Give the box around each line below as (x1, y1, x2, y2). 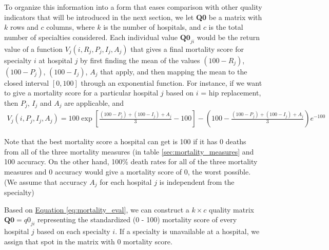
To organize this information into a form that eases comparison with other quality (4, 2, 262, 12)
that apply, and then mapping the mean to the (100, 66, 247, 76)
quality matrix (208, 204, 254, 215)
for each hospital (100, 176, 152, 187)
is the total (208, 22, 243, 32)
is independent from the (159, 176, 235, 187)
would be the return (197, 31, 260, 42)
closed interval (4, 77, 49, 88)
